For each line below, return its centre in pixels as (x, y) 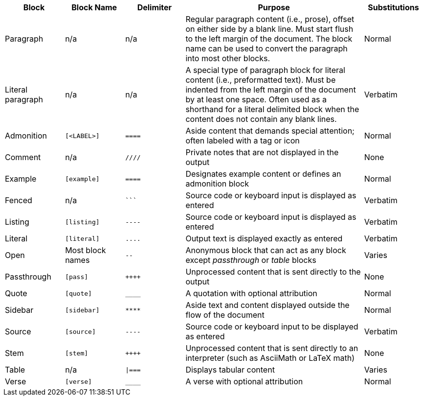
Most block (86, 250)
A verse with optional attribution (244, 381)
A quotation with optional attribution (251, 293)
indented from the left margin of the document (271, 90)
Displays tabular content (230, 370)
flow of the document (225, 315)
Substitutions (393, 7)
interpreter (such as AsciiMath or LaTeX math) (270, 358)
